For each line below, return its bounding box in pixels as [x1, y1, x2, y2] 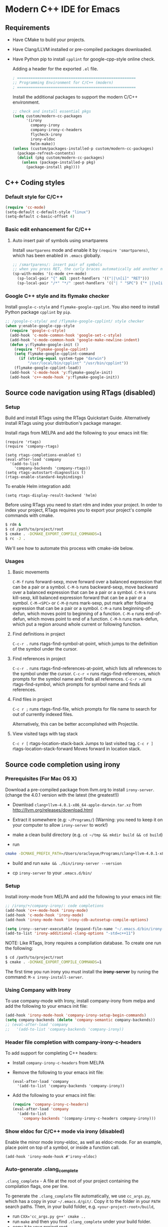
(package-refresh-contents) [17, 151, 76, 156]
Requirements [5, 24, 50, 32]
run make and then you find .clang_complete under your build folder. [12, 1218, 151, 1224]
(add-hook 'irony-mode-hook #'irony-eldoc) [5, 1154, 97, 1159]
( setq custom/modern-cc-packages [12, 114, 82, 119]
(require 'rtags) [5, 439, 41, 445]
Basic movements [12, 569, 49, 575]
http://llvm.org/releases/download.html [12, 807, 93, 813]
